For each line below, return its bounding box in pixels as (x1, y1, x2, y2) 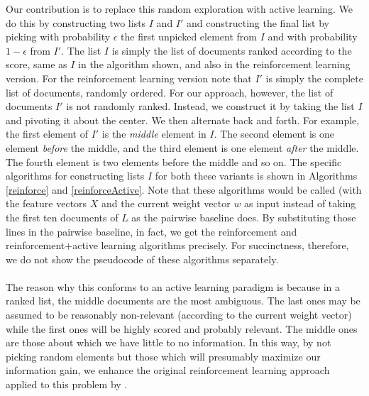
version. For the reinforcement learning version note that (6, 70, 252, 85)
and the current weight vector (101, 196, 231, 211)
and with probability (268, 29, 358, 44)
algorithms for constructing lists (6, 168, 145, 183)
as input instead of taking (244, 196, 356, 211)
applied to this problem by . (6, 377, 128, 392)
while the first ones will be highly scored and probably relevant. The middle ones (6, 321, 358, 336)
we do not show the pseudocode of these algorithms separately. (6, 251, 279, 266)
